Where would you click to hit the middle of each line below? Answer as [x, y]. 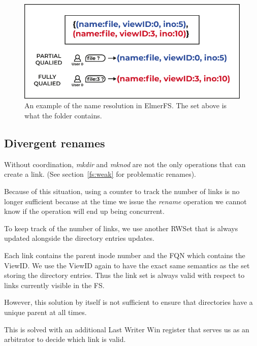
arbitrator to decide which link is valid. [65, 339]
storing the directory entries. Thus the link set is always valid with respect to [124, 275]
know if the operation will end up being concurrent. [84, 211]
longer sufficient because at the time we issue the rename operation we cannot [125, 201]
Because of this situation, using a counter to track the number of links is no [122, 191]
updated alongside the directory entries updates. [79, 238]
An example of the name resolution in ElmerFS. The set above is [126, 105]
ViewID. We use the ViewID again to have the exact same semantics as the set [127, 265]
